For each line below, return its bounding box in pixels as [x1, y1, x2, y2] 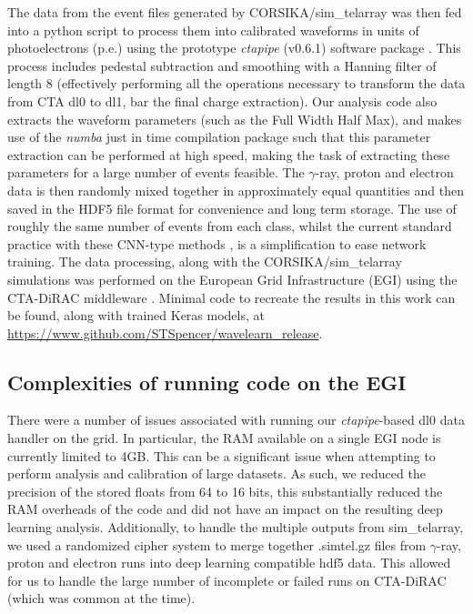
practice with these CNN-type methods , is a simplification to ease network [7, 234, 427, 253]
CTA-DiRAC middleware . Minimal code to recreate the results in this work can [7, 287, 456, 307]
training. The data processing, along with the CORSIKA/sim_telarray [7, 252, 402, 271]
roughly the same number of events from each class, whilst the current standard [7, 216, 452, 236]
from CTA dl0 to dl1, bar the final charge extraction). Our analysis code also [7, 91, 438, 110]
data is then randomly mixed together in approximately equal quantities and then [7, 180, 464, 199]
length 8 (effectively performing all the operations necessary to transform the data [7, 74, 466, 93]
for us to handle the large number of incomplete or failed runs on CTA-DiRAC [7, 570, 447, 589]
